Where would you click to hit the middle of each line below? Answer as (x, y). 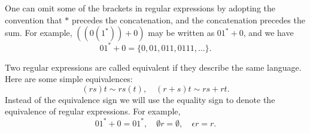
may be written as (181, 33)
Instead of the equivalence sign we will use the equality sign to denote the (140, 99)
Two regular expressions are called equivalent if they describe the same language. (153, 67)
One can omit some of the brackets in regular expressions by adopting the (140, 8)
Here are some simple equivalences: (69, 79)
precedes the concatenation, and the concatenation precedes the (189, 19)
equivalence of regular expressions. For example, (93, 111)
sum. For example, (39, 33)
